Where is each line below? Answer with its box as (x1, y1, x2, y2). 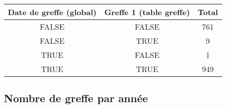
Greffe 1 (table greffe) (104, 6, 190, 18)
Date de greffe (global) (8, 6, 97, 18)
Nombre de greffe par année (4, 90, 148, 106)
